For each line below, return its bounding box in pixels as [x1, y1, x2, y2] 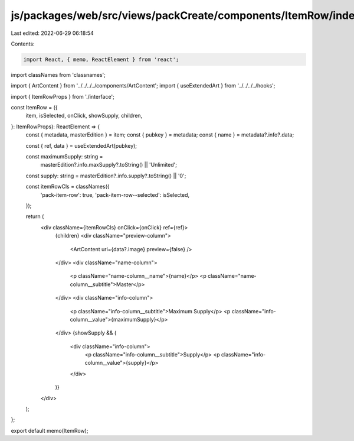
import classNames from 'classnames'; [11, 71, 106, 78]
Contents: [11, 40, 35, 47]
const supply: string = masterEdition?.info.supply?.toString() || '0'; [25, 172, 186, 179]
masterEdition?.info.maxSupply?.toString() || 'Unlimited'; [40, 161, 177, 168]
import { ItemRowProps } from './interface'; [11, 93, 114, 100]
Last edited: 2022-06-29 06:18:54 [11, 30, 94, 37]
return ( [25, 213, 44, 220]
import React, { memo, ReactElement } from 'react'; [23, 56, 179, 63]
